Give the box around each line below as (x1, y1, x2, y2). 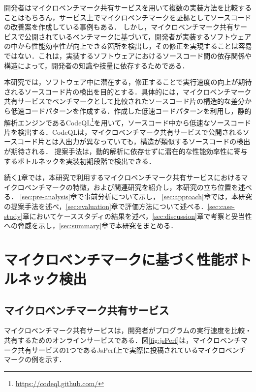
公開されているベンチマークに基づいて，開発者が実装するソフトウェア (24, 31, 252, 41)
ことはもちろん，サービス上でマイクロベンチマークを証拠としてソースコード (4, 12, 252, 22)
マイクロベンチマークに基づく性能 (4, 249, 224, 269)
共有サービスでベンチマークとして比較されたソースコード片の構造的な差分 (4, 96, 245, 106)
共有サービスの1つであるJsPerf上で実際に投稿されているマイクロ (17, 344, 225, 355)
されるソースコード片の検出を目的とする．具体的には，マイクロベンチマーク (4, 86, 252, 96)
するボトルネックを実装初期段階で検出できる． (4, 155, 156, 166)
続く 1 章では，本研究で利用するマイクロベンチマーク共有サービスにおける (4, 172, 241, 182)
